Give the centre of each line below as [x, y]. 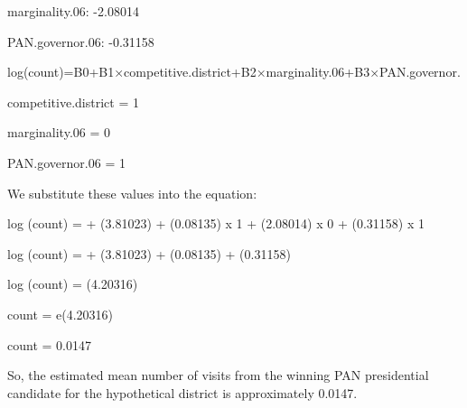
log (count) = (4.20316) [73, 284]
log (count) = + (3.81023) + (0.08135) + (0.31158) [149, 253]
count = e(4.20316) [61, 314]
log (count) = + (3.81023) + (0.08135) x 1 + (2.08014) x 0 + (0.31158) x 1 [216, 223]
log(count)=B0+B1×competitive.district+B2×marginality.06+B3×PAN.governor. [234, 72]
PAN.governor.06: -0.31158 [81, 41]
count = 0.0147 [49, 344]
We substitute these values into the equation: [132, 193]
